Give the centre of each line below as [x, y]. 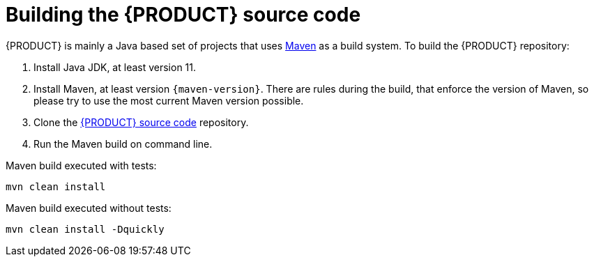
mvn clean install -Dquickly [85, 229]
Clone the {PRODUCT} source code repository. [141, 122]
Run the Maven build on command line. [123, 144]
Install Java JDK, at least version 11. [115, 67]
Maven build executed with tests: [81, 165]
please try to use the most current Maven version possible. [169, 100]
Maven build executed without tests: [89, 208]
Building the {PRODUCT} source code [183, 15]
